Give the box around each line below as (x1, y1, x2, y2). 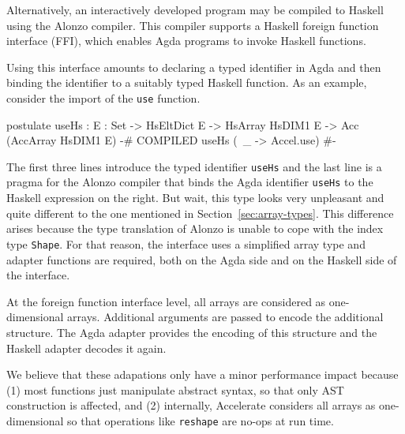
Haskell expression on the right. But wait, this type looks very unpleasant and (6, 189, 384, 206)
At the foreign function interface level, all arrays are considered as (6, 293, 326, 309)
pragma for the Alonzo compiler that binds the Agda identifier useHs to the (6, 174, 373, 190)
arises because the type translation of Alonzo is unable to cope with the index (6, 220, 384, 237)
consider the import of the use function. (6, 89, 201, 106)
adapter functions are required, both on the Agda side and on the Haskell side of (6, 251, 397, 268)
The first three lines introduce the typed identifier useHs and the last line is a (6, 158, 382, 174)
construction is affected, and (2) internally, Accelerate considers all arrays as (6, 397, 376, 413)
